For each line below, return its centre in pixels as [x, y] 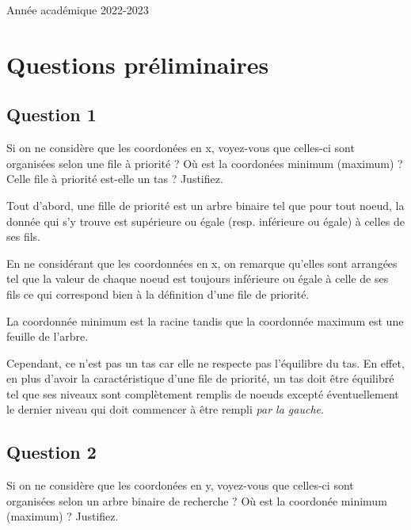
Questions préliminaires [138, 64]
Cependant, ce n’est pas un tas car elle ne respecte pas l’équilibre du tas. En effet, [205, 362]
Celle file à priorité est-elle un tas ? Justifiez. [115, 179]
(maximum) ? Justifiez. [63, 516]
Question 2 [51, 452]
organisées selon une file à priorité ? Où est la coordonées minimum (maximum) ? [205, 163]
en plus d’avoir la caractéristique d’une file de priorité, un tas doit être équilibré [200, 378]
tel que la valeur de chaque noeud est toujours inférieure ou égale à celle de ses [198, 278]
